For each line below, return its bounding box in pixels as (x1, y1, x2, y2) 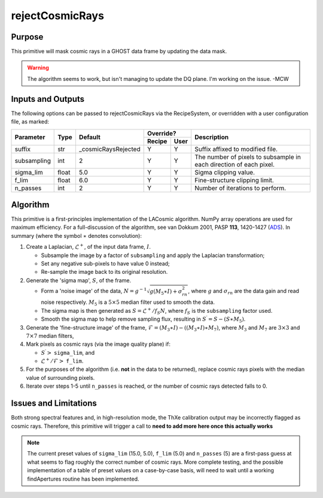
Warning (27, 64, 49, 71)
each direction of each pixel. (194, 160, 275, 168)
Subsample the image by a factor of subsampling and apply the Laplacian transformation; (41, 252, 265, 259)
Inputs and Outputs (11, 93, 85, 104)
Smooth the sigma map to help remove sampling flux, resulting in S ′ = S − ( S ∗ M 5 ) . (41, 315, 246, 324)
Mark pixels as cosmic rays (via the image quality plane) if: (26, 340, 170, 348)
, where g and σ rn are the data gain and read (188, 288, 299, 296)
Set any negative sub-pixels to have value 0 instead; (41, 260, 170, 267)
